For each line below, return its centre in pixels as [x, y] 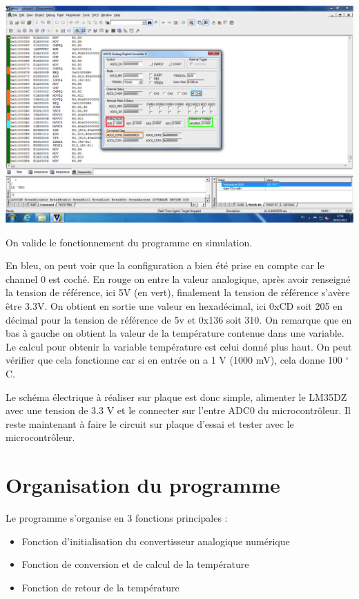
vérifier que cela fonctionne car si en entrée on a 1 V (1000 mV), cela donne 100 [174, 360]
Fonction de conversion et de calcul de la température [135, 564]
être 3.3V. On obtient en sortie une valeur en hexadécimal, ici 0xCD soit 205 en [174, 306]
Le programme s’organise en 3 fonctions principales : [117, 518]
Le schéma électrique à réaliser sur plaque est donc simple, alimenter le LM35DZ [176, 396]
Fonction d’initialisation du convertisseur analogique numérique [156, 541]
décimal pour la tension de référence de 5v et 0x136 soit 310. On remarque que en [179, 319]
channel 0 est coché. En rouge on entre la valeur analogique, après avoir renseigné [178, 278]
